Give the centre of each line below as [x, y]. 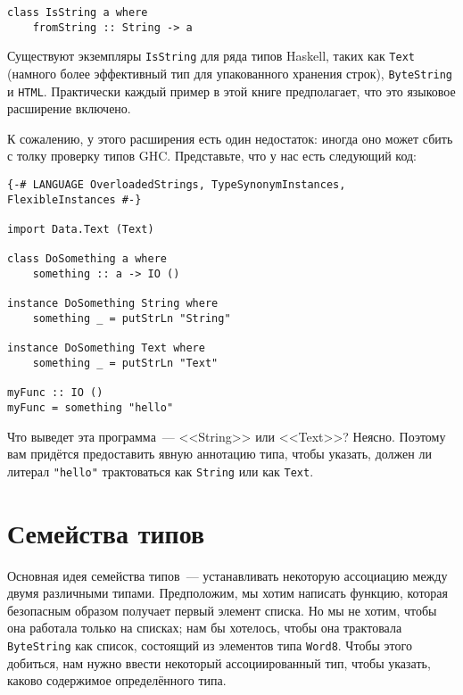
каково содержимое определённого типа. [117, 680]
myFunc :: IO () [55, 393]
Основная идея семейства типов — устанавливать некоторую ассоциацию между [227, 575]
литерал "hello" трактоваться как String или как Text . [161, 471]
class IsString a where [78, 12]
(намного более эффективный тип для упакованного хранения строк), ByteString [230, 73]
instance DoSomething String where [113, 304]
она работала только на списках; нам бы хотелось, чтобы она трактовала [205, 628]
